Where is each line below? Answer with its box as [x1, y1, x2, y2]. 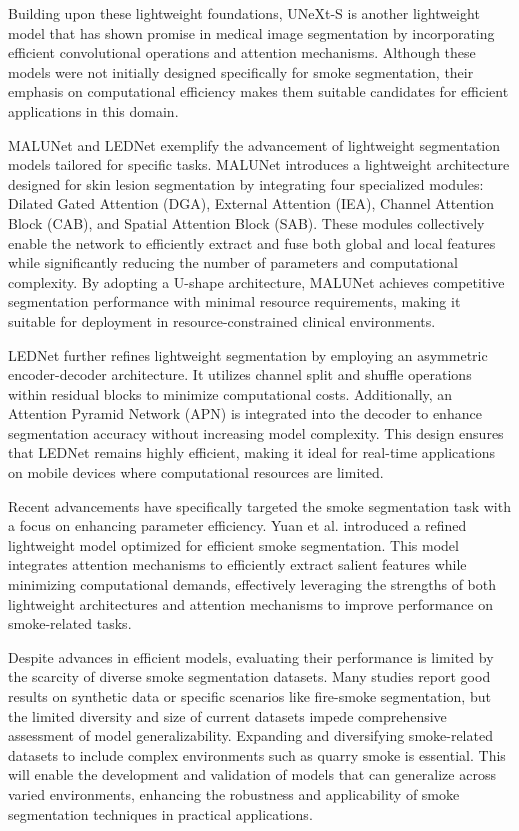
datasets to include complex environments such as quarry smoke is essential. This [8, 744, 506, 765]
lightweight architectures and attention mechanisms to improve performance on [8, 593, 493, 614]
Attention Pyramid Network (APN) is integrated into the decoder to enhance [8, 403, 482, 424]
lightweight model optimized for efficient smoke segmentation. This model [8, 534, 459, 555]
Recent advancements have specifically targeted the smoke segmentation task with [8, 495, 511, 516]
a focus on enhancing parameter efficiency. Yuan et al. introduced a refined [8, 515, 467, 536]
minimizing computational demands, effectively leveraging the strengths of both [8, 574, 496, 595]
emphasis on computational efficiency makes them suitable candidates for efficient [8, 81, 509, 102]
